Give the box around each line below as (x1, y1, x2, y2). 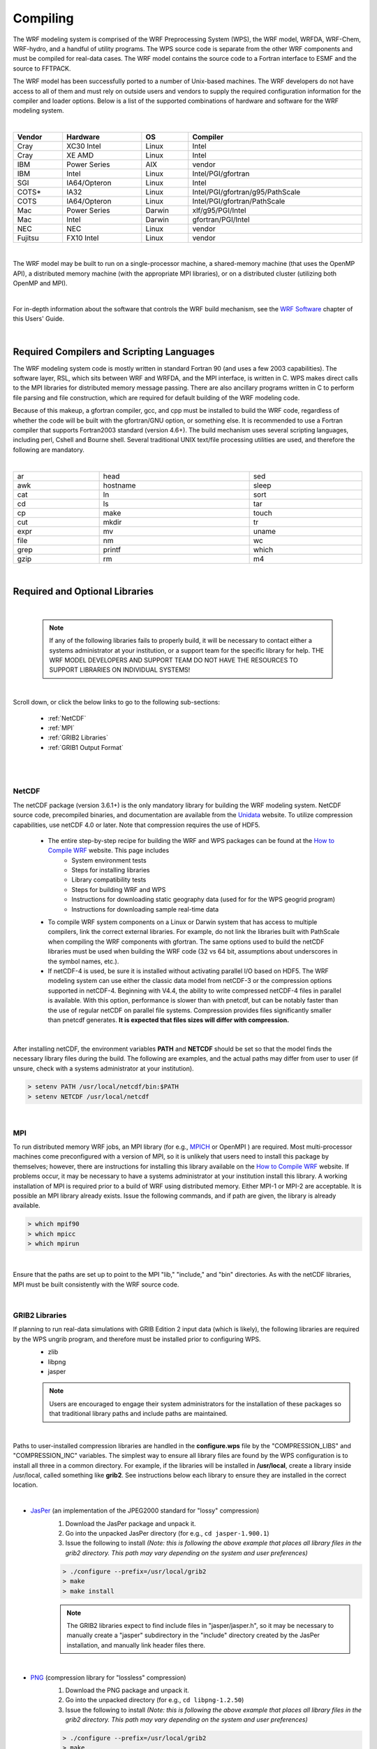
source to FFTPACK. (13, 64, 71, 73)
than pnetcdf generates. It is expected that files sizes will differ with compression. (47, 1015, 290, 1024)
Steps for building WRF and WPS (71, 885, 166, 893)
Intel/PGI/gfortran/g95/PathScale (192, 187, 301, 197)
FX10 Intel (66, 233, 99, 243)
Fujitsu (17, 233, 39, 243)
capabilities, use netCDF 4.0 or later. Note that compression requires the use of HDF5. (13, 821, 260, 829)
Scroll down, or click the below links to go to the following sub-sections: (13, 698, 220, 707)
